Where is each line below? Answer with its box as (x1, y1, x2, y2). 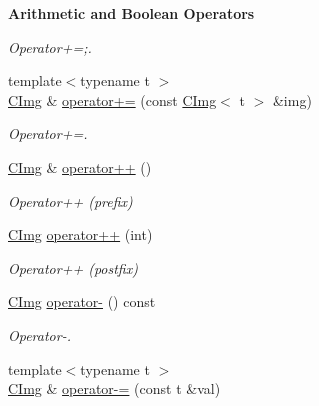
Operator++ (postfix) (8, 257, 138, 278)
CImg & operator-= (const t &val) (8, 378, 221, 399)
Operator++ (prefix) (8, 190, 133, 211)
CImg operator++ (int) (8, 224, 153, 245)
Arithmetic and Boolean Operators (8, 3, 255, 23)
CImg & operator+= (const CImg (8, 89, 217, 110)
